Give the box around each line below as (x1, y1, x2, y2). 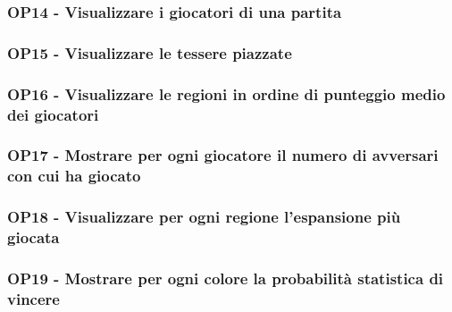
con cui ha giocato (7, 164, 141, 187)
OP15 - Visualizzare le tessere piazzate (7, 41, 292, 63)
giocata (7, 226, 60, 249)
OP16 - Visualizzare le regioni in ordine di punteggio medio (7, 82, 446, 105)
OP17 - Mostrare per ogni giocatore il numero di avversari (7, 144, 439, 166)
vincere (7, 287, 60, 309)
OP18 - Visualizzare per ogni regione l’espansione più (7, 206, 401, 228)
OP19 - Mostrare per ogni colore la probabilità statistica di (7, 266, 444, 289)
